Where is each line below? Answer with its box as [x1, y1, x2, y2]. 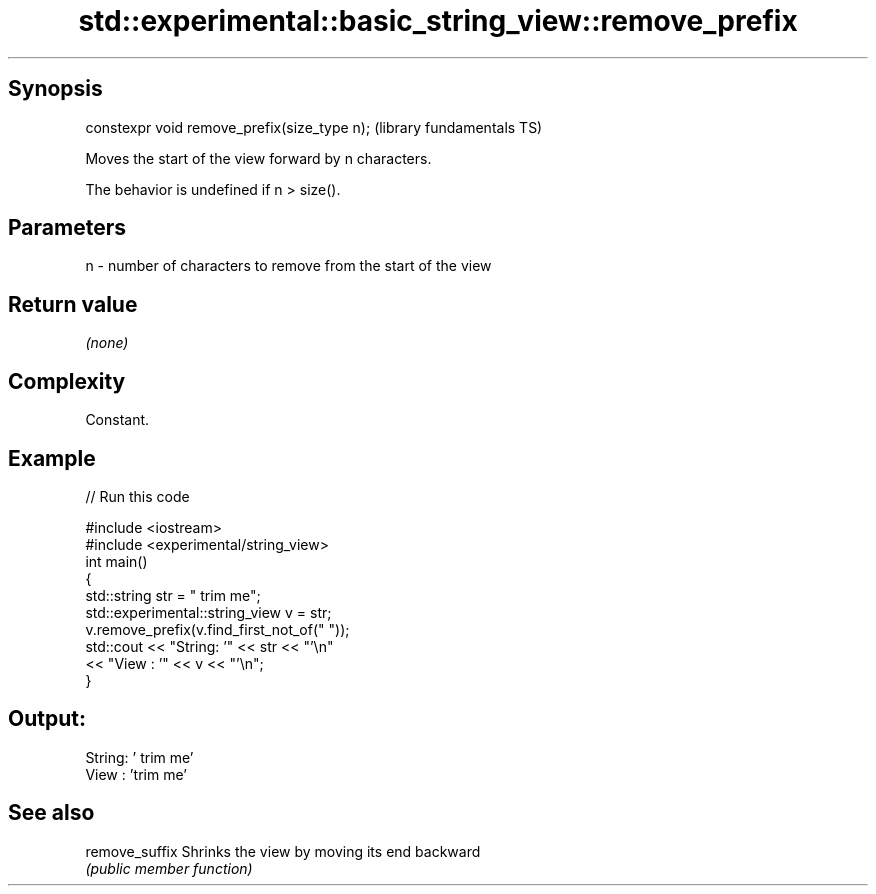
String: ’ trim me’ [85, 748, 194, 766]
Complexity [8, 368, 126, 394]
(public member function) [85, 859, 253, 877]
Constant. [85, 411, 150, 429]
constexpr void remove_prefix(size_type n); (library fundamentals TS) [85, 118, 543, 136]
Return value [8, 291, 138, 317]
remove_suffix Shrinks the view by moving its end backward [85, 842, 481, 860]
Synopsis [8, 76, 103, 102]
